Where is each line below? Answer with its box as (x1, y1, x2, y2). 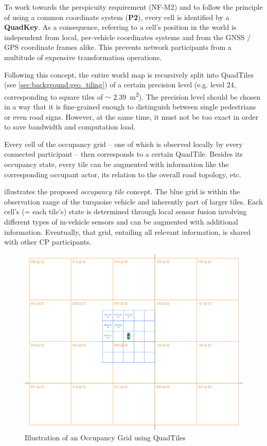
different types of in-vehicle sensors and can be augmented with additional (4, 216, 238, 227)
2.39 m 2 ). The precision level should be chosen (113, 89, 261, 102)
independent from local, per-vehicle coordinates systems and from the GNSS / (4, 31, 251, 42)
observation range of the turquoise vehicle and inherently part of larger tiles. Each (4, 196, 263, 207)
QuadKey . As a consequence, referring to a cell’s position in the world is (4, 22, 237, 32)
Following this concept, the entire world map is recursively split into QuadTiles (4, 69, 254, 80)
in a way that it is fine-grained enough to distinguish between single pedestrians (4, 101, 256, 112)
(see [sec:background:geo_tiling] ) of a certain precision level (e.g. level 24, (4, 79, 236, 90)
